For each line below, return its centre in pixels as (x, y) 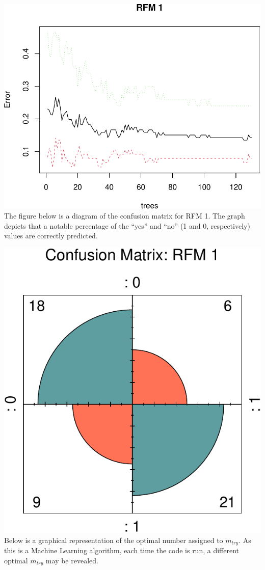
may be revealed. (72, 560)
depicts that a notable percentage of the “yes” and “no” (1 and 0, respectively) (127, 225)
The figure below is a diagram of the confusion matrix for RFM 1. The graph (125, 216)
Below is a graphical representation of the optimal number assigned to (114, 540)
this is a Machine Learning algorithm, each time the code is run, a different (122, 550)
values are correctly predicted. (51, 236)
